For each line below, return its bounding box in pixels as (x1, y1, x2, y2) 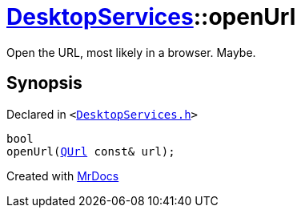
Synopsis (6, 73, 82, 94)
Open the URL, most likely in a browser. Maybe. (6, 45, 256, 59)
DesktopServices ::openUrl (6, 3, 296, 30)
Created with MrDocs (6, 168, 119, 183)
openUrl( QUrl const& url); (6, 144, 175, 158)
